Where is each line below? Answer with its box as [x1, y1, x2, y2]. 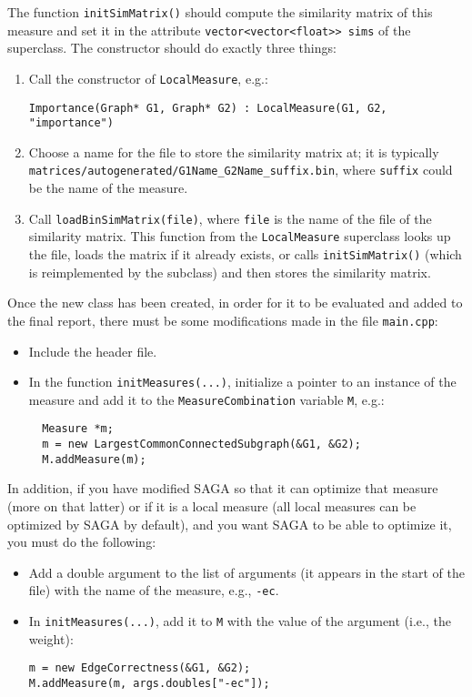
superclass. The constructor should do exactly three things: [7, 38, 336, 57]
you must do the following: [7, 532, 156, 551]
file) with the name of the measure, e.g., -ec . [28, 581, 279, 600]
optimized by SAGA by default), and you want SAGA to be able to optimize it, [7, 514, 452, 533]
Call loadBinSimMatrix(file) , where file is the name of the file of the [28, 208, 432, 227]
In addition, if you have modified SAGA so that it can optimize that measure [7, 479, 438, 498]
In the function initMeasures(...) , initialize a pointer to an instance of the [28, 372, 457, 391]
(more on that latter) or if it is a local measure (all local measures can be [7, 497, 417, 515]
